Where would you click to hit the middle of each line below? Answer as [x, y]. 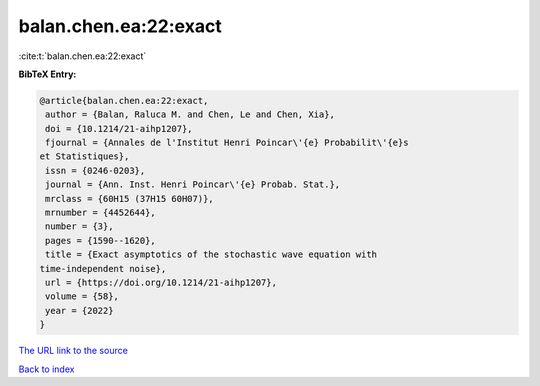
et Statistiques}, [84, 156]
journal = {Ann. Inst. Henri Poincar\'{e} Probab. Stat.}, [193, 184]
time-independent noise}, [103, 268]
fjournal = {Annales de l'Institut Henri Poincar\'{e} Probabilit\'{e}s [227, 143]
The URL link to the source [73, 351]
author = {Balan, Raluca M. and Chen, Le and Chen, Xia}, [190, 114]
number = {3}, [79, 226]
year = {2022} [79, 310]
